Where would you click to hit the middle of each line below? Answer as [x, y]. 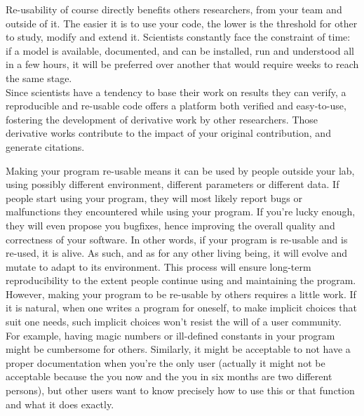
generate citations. [45, 146]
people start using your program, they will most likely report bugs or [154, 197]
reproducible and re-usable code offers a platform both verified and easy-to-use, [176, 106]
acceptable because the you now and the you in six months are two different [169, 376]
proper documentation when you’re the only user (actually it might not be [166, 362]
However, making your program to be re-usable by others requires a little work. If [181, 294]
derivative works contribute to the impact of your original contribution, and [168, 133]
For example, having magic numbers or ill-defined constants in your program [170, 335]
